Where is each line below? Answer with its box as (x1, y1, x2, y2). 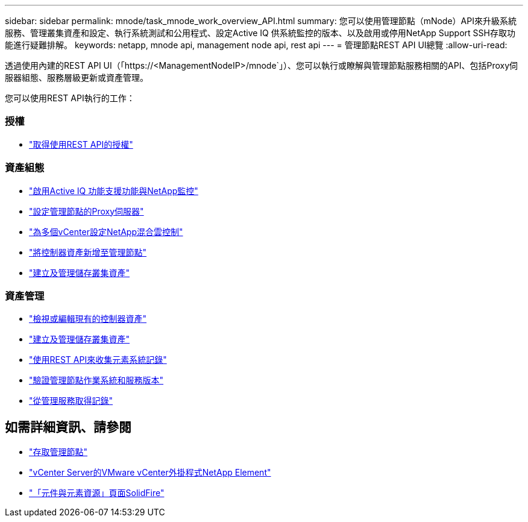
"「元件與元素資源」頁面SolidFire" (29, 488, 165, 498)
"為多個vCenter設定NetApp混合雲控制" (29, 226, 183, 237)
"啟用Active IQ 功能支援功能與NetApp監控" (29, 185, 198, 196)
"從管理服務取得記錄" (29, 395, 113, 406)
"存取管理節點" (29, 447, 88, 458)
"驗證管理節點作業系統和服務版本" (29, 375, 164, 386)
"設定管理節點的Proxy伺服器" (29, 206, 144, 216)
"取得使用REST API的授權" (29, 139, 133, 149)
